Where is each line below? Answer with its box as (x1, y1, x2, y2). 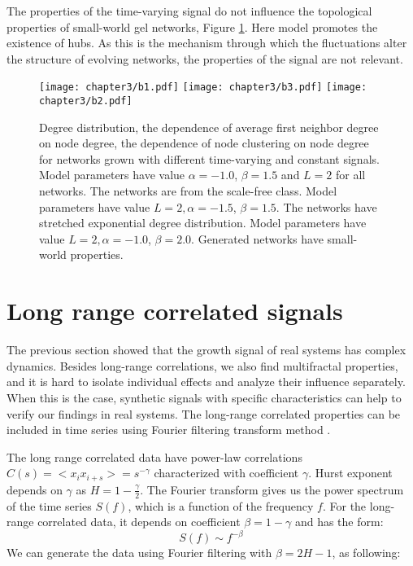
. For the (322, 497, 367, 514)
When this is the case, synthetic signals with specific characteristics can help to (7, 388, 402, 406)
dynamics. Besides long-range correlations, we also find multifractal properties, (7, 357, 398, 374)
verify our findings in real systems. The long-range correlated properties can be (7, 405, 401, 422)
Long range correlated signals (7, 294, 343, 327)
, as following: (332, 544, 401, 561)
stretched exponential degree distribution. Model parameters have (39, 214, 367, 231)
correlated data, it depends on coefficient (37, 513, 241, 530)
